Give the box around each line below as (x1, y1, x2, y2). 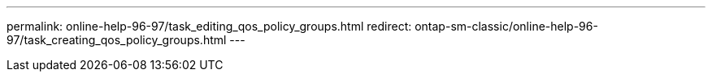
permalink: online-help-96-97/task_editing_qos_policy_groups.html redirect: (7, 19, 412, 33)
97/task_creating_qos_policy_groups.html (7, 33, 227, 47)
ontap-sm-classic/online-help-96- (415, 19, 598, 33)
